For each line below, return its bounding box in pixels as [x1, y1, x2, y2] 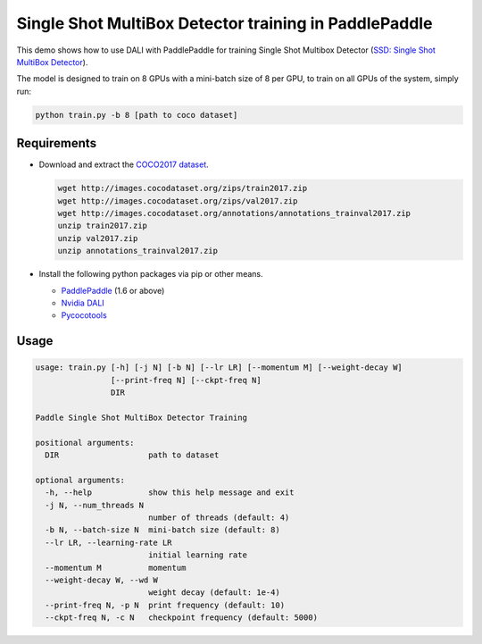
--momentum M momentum [45, 563, 187, 573]
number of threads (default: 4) [147, 512, 290, 523]
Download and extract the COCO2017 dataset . [38, 159, 209, 170]
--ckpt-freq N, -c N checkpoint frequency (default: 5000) [45, 613, 319, 623]
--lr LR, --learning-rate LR [45, 537, 173, 548]
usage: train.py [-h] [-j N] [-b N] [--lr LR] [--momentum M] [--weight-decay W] [35, 363, 403, 372]
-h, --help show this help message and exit [45, 488, 295, 498]
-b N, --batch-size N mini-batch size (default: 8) [45, 525, 280, 535]
